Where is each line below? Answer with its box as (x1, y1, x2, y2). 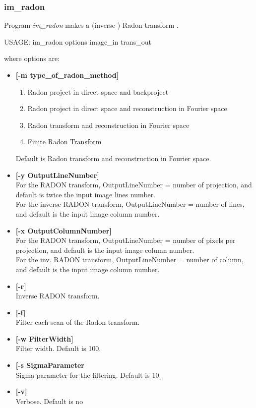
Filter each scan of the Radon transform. (15, 317, 140, 327)
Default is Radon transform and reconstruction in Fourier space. (15, 153, 211, 163)
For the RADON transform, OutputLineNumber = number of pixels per (15, 235, 236, 245)
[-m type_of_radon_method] (15, 70, 119, 80)
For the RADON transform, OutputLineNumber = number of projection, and (15, 179, 252, 190)
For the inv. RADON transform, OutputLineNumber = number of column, (15, 254, 244, 265)
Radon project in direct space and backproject (27, 86, 169, 97)
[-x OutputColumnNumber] (15, 225, 112, 235)
